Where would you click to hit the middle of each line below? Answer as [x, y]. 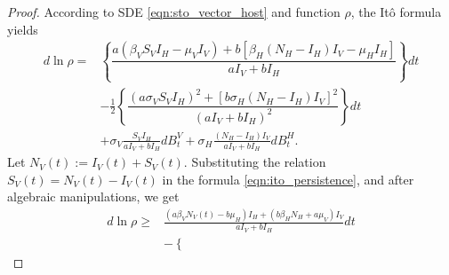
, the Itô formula [396, 12]
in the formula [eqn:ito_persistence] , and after [288, 179]
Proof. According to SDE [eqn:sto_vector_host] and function [174, 12]
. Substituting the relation [255, 162]
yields [23, 29]
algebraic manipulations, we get [93, 196]
